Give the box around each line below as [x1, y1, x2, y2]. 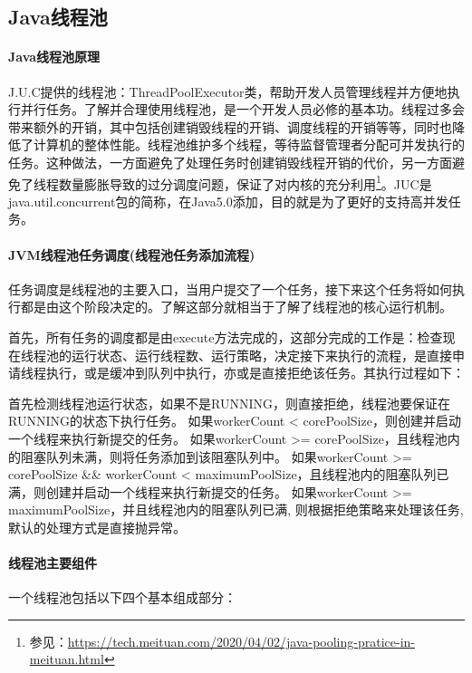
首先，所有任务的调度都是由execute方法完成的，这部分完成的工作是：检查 [8, 327, 443, 346]
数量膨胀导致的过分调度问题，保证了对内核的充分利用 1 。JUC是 [58, 171, 432, 193]
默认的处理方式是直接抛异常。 [8, 517, 186, 536]
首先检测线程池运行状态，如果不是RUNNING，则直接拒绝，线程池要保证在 [8, 393, 450, 412]
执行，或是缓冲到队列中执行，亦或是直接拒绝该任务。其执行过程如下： [45, 363, 465, 382]
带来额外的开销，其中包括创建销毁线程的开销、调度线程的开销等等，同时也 [8, 117, 452, 136]
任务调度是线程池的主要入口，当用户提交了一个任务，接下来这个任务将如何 [8, 279, 452, 298]
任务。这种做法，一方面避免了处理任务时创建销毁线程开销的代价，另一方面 [8, 152, 452, 171]
